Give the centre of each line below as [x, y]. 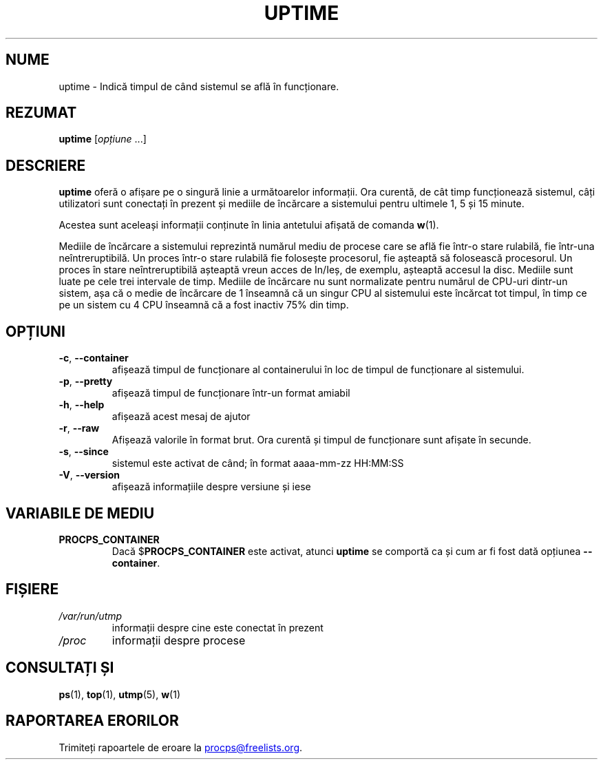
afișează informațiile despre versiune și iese [211, 487]
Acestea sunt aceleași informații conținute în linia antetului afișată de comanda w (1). [249, 225]
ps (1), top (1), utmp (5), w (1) [120, 694]
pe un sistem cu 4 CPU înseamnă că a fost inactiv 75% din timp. [204, 305]
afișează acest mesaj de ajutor [181, 417]
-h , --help [82, 405]
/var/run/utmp [91, 616]
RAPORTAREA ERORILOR [92, 721]
